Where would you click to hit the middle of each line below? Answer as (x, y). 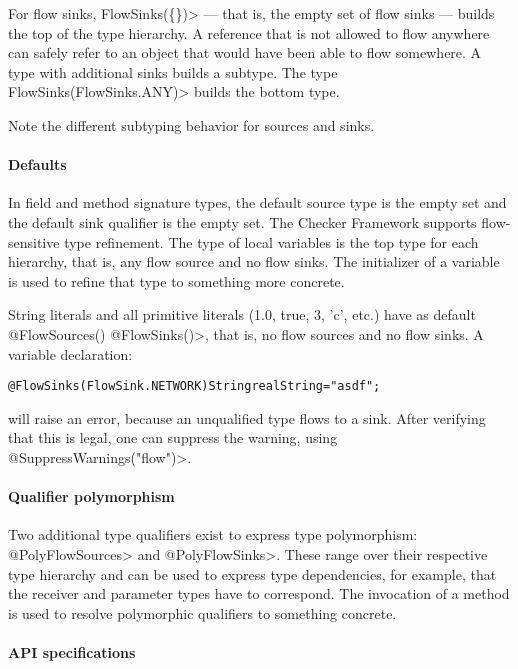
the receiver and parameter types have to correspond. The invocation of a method (259, 593)
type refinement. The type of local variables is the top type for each (271, 241)
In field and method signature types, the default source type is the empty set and (257, 202)
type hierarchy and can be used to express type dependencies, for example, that (252, 573)
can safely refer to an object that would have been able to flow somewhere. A (245, 52)
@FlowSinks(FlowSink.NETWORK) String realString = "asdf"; (194, 386)
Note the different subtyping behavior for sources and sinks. (191, 124)
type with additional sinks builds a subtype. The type (173, 71)
